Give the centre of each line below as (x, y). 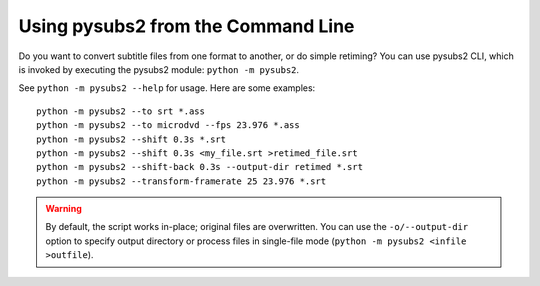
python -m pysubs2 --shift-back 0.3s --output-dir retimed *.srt (200, 167)
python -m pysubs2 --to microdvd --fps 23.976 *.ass (168, 125)
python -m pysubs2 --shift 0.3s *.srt (131, 139)
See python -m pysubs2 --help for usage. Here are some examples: (167, 88)
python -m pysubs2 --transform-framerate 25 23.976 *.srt (181, 181)
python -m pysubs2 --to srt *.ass (120, 111)
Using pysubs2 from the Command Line (186, 26)
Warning (63, 209)
